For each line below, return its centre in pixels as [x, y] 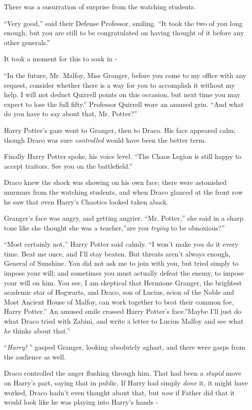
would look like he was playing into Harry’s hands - [81, 402]
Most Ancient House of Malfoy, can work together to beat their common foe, [119, 301]
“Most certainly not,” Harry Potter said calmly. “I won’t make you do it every [121, 244]
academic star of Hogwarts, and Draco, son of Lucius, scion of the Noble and [119, 292]
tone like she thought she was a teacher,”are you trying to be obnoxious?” [115, 227]
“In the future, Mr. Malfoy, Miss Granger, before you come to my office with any [125, 75]
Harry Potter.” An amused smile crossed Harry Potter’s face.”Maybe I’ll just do [123, 311]
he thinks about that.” [37, 330]
